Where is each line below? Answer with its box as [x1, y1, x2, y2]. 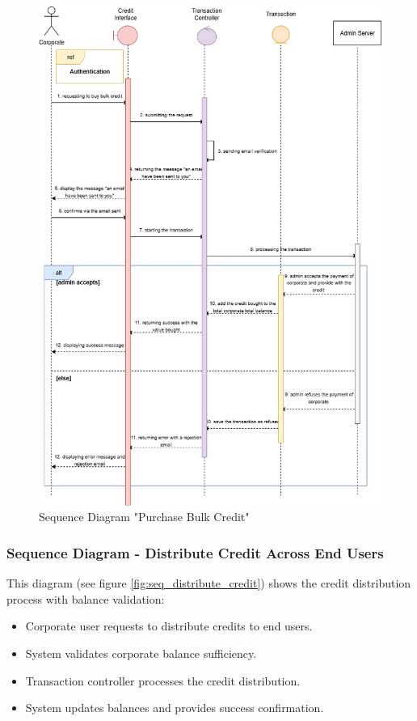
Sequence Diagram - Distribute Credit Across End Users [6, 542, 384, 562]
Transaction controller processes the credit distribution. [25, 672, 301, 689]
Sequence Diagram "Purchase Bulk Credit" [39, 508, 250, 525]
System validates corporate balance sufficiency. [25, 644, 257, 661]
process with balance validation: [6, 590, 165, 607]
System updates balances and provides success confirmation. [25, 699, 324, 716]
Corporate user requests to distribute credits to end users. [25, 617, 313, 634]
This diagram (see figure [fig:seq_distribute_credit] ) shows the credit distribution [6, 575, 411, 592]
